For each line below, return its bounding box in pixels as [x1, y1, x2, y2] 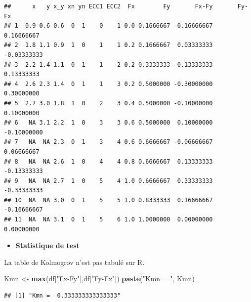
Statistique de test [15, 240, 80, 251]
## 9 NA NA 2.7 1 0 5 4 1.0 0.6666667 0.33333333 [4, 177, 213, 184]
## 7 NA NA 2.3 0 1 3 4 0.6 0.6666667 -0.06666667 [4, 138, 213, 146]
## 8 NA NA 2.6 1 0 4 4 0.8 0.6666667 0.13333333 [4, 158, 213, 165]
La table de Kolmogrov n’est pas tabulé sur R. [4, 257, 145, 267]
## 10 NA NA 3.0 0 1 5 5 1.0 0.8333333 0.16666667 [4, 196, 213, 204]
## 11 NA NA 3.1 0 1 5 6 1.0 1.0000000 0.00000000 [4, 216, 213, 223]
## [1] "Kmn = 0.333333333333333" [4, 292, 121, 300]
